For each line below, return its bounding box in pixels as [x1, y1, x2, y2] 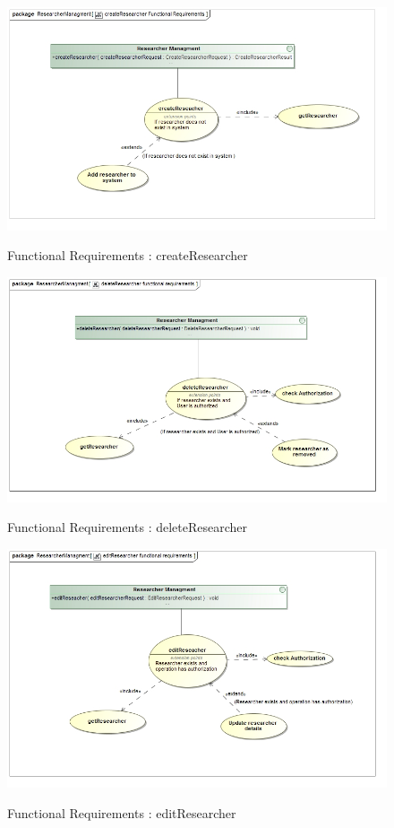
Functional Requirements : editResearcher [7, 803, 236, 822]
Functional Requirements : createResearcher [7, 246, 248, 265]
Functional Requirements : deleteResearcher [7, 518, 248, 536]
